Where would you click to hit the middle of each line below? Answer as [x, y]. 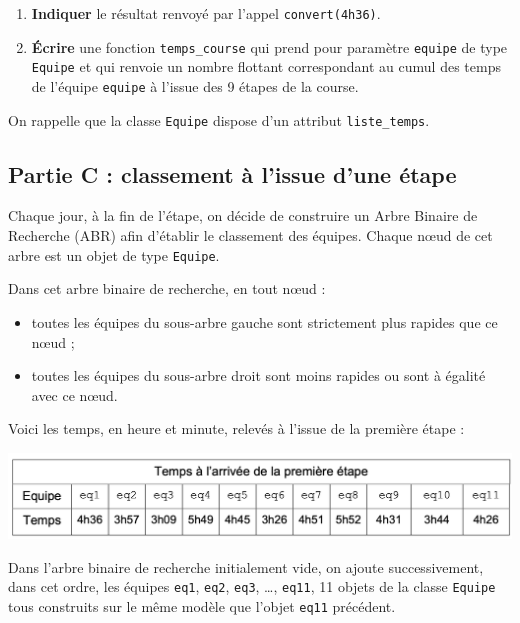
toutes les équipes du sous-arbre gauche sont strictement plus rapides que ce [264, 321]
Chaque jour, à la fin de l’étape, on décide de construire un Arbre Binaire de [243, 215]
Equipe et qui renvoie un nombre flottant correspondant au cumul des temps [266, 66]
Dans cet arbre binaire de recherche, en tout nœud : [167, 288]
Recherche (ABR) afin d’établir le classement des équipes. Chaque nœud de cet [250, 235]
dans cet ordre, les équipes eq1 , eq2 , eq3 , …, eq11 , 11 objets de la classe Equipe [252, 586]
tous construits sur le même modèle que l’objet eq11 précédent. [202, 605]
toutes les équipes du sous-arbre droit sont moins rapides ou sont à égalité [258, 375]
